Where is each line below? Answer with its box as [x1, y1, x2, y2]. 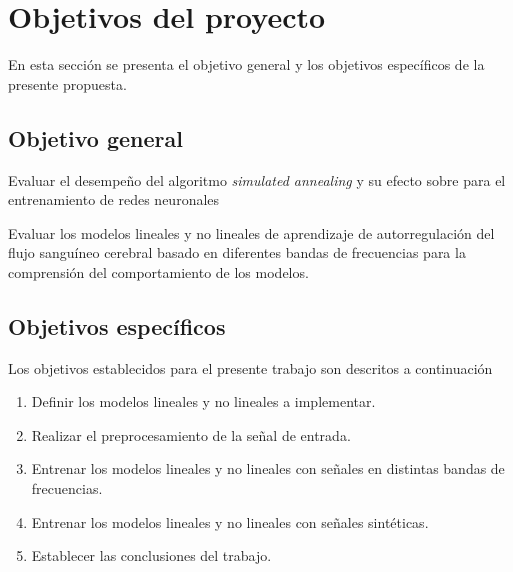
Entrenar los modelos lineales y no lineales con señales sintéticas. [31, 511, 429, 532]
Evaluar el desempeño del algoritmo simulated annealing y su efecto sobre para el [8, 169, 506, 190]
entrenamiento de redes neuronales [8, 189, 220, 210]
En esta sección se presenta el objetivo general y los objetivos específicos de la [8, 54, 485, 75]
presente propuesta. [8, 73, 127, 94]
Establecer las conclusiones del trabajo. [31, 545, 272, 566]
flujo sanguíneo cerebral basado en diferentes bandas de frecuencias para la [8, 242, 466, 263]
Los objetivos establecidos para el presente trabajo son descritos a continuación [8, 357, 493, 378]
